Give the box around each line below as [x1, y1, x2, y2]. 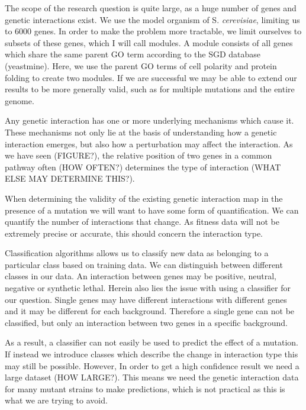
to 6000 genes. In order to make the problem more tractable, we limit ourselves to [5, 25, 302, 37]
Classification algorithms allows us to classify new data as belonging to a [5, 247, 269, 259]
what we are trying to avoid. [5, 394, 108, 406]
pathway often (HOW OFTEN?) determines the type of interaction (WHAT [5, 160, 281, 173]
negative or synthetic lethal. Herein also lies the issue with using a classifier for [5, 282, 291, 294]
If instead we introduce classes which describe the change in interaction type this [5, 348, 298, 360]
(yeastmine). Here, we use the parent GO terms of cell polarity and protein [5, 59, 277, 72]
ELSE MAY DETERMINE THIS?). [5, 172, 135, 185]
